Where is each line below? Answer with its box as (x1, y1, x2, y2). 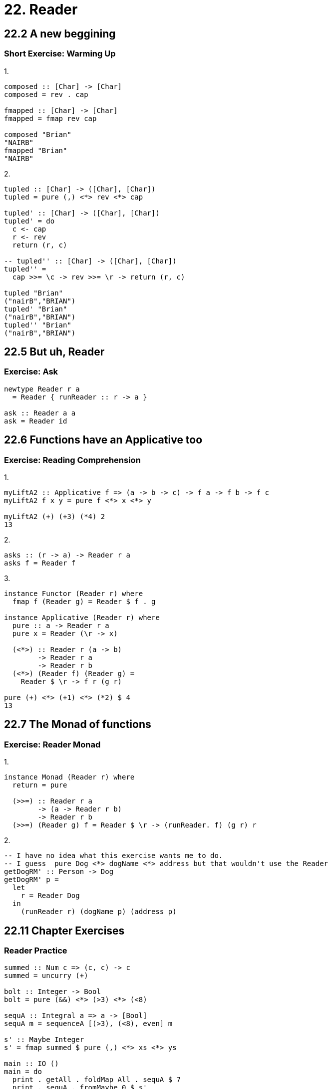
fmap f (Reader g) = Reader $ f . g (12, 597, 156, 605)
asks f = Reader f (4, 558, 76, 567)
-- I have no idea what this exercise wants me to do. (4, 851, 223, 860)
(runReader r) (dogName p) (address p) (20, 907, 177, 916)
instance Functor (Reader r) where (4, 589, 143, 597)
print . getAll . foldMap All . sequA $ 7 (12, 1075, 181, 1084)
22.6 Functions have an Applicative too (4, 433, 203, 446)
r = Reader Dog (20, 891, 80, 900)
